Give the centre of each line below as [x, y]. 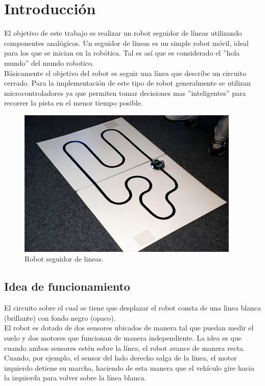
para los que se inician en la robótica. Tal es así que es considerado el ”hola [122, 53]
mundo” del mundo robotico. [49, 62]
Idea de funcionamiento [67, 286]
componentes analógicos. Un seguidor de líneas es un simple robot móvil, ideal [126, 43]
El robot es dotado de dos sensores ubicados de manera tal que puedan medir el [129, 328]
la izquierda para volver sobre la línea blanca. [75, 378]
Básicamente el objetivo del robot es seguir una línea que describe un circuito [125, 73]
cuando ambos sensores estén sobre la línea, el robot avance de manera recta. [125, 348]
